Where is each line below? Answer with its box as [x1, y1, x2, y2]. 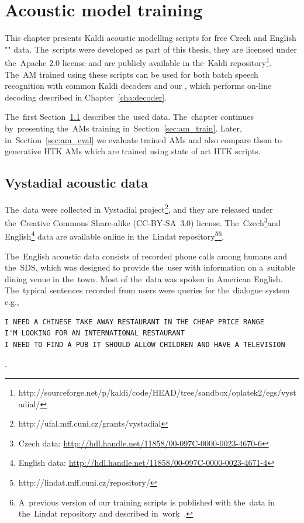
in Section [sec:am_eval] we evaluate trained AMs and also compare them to [5, 133, 282, 146]
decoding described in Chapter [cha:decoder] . [5, 91, 167, 103]
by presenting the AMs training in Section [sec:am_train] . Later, [5, 122, 242, 134]
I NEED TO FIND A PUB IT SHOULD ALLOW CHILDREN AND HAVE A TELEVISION [5, 340, 285, 349]
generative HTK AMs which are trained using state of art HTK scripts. [5, 145, 261, 157]
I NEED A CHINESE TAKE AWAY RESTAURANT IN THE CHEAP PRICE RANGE [5, 317, 264, 326]
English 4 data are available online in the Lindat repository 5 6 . [5, 228, 224, 243]
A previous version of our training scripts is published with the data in [18, 496, 275, 508]
